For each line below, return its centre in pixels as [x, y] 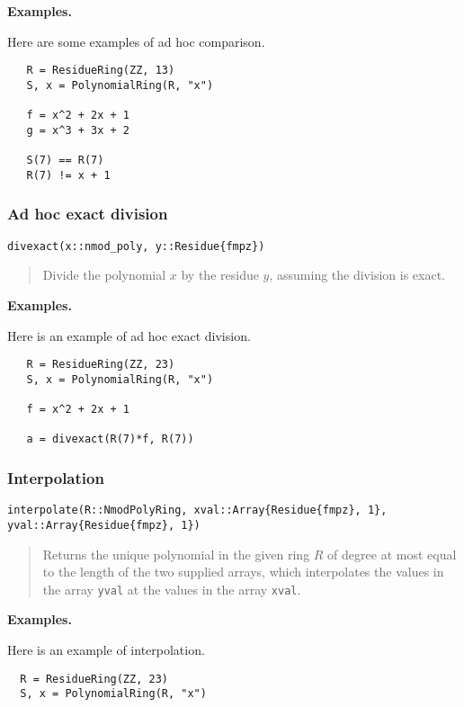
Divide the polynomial [104, 275]
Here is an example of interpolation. [106, 649]
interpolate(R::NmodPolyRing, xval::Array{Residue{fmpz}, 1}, [197, 510]
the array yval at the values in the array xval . [172, 589]
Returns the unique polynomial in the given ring [176, 554]
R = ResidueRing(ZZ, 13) [101, 71]
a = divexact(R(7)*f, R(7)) [110, 439]
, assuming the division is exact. [357, 275]
